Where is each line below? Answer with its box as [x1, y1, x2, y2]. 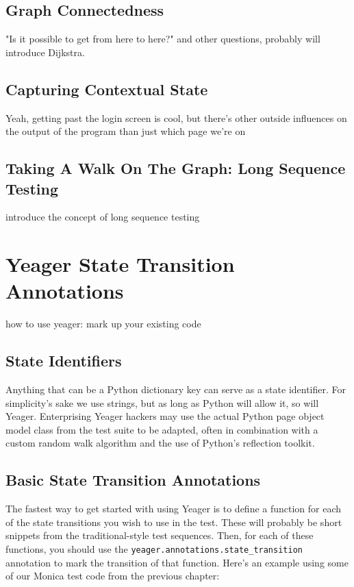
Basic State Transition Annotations [5, 469, 261, 490]
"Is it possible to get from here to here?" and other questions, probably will [5, 32, 320, 46]
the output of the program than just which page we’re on [5, 124, 246, 138]
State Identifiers [5, 350, 122, 371]
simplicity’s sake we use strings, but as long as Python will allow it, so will [5, 395, 319, 410]
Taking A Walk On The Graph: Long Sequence [5, 158, 346, 179]
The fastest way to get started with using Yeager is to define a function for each [5, 501, 342, 516]
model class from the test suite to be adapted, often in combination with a [5, 422, 318, 436]
